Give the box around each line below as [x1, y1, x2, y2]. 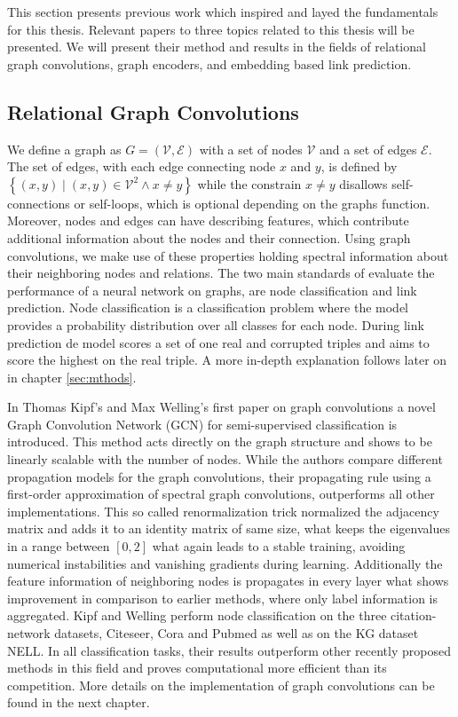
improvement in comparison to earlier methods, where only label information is [7, 588, 438, 607]
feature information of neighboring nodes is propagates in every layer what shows [7, 571, 449, 590]
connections [7, 193, 70, 212]
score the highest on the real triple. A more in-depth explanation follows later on [7, 351, 447, 369]
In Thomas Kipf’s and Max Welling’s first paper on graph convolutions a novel [7, 398, 436, 416]
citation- [391, 606, 437, 625]
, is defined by [320, 157, 398, 176]
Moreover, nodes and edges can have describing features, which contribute [7, 211, 409, 230]
